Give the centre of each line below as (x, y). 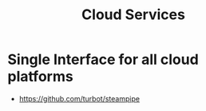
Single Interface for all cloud (103, 59)
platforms (40, 77)
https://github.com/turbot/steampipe (79, 98)
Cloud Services (133, 15)
